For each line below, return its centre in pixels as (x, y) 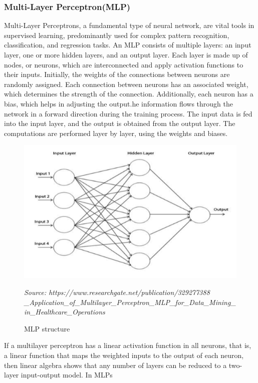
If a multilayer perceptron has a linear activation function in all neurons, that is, (128, 345)
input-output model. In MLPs (67, 375)
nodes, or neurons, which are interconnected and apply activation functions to (124, 64)
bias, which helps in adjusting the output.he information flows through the (119, 103)
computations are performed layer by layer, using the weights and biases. (116, 133)
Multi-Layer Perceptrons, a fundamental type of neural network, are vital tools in (129, 25)
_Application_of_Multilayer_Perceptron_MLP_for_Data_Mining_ (130, 302)
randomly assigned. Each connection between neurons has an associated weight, (126, 84)
